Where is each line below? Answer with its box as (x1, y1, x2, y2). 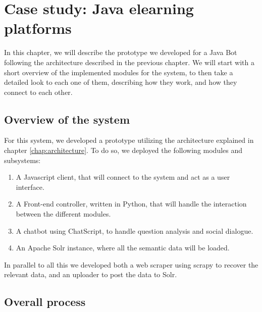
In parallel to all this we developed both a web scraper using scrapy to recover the (4, 259, 258, 270)
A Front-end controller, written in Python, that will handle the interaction (16, 198, 247, 209)
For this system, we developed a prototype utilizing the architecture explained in (4, 135, 254, 145)
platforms (4, 18, 72, 38)
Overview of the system (4, 111, 130, 127)
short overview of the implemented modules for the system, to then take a (4, 67, 233, 77)
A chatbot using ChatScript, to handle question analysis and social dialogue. (16, 225, 253, 236)
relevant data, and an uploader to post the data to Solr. (4, 269, 177, 280)
